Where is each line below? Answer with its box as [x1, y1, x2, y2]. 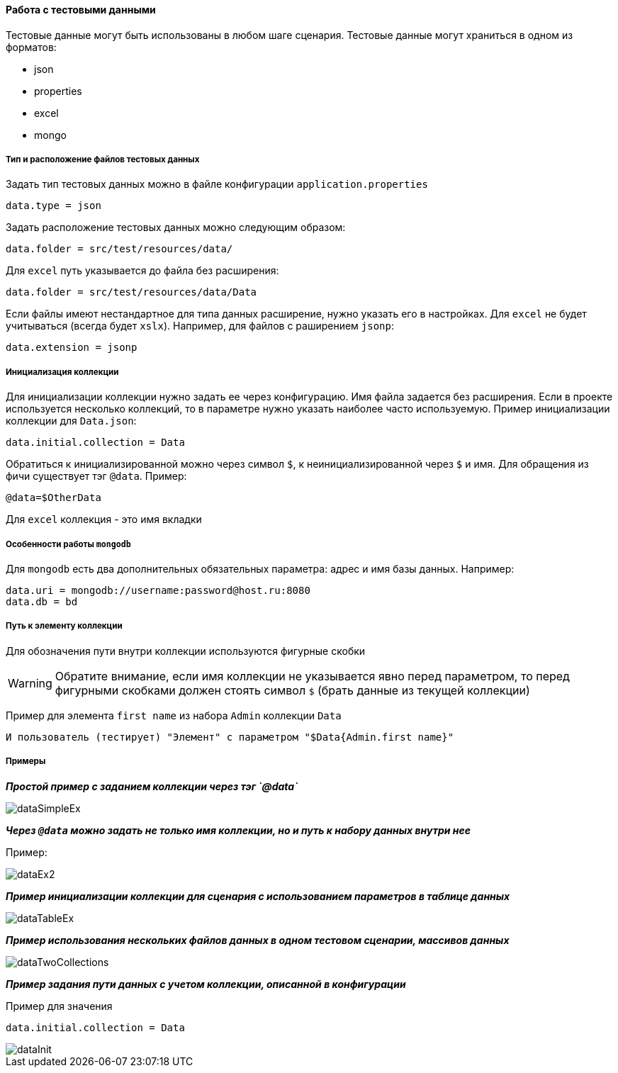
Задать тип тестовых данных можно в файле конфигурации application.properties [6, 178, 428, 191]
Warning [8, 675, 52, 690]
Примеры [6, 756, 46, 767]
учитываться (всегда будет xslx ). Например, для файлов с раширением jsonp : [6, 320, 395, 332]
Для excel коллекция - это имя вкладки [6, 513, 202, 526]
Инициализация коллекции [6, 366, 119, 377]
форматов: [6, 40, 57, 53]
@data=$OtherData [6, 492, 101, 504]
